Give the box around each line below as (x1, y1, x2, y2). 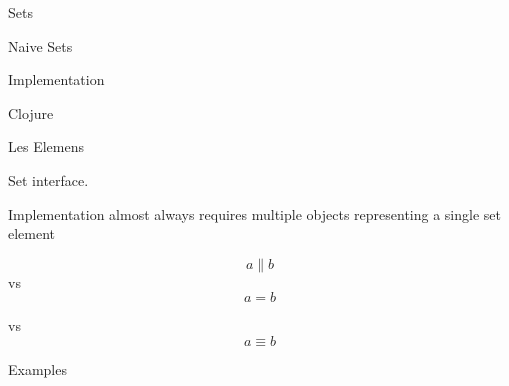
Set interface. (8, 169, 89, 190)
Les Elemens (8, 136, 84, 157)
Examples (8, 358, 67, 379)
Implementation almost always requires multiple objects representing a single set (8, 203, 501, 224)
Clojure (8, 102, 54, 123)
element (8, 223, 56, 244)
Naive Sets (8, 35, 73, 56)
